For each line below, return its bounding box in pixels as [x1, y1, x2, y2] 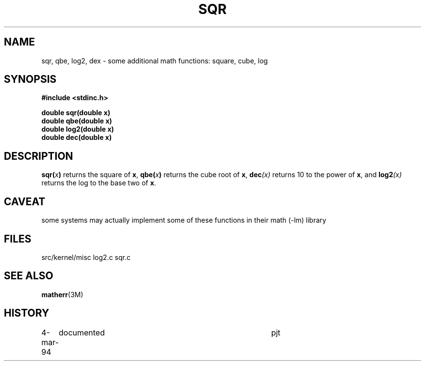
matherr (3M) [41, 290, 83, 299]
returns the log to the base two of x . [41, 179, 156, 187]
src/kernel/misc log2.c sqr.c [41, 253, 131, 261]
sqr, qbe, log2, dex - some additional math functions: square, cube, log [41, 56, 268, 65]
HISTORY [4, 307, 49, 319]
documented [58, 327, 105, 337]
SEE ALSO [4, 270, 53, 282]
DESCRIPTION [4, 150, 73, 162]
